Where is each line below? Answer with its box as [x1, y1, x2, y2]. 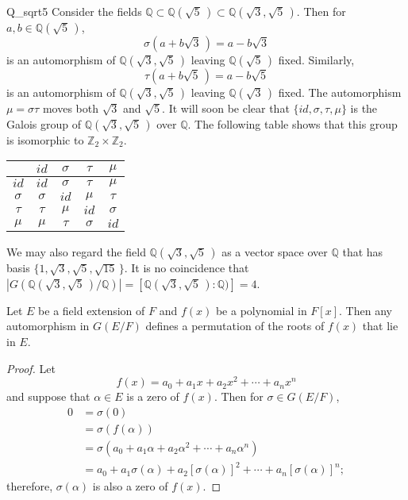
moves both [42, 100, 98, 116]
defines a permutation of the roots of [145, 317, 325, 334]
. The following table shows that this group [187, 115, 398, 132]
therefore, [6, 478, 53, 494]
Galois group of [6, 115, 81, 132]
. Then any [339, 302, 392, 318]
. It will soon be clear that [162, 100, 290, 116]
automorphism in [6, 317, 90, 334]
